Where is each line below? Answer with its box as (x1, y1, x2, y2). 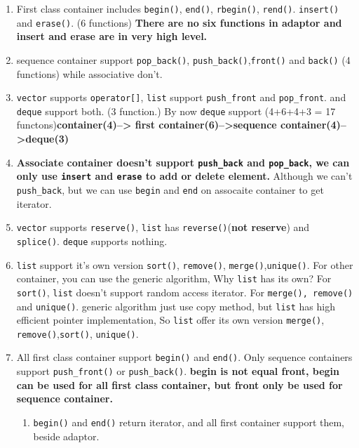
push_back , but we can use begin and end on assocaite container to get (16, 182, 324, 197)
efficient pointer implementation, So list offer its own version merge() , (16, 312, 325, 327)
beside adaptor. (33, 428, 100, 443)
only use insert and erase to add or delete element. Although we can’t (16, 169, 353, 183)
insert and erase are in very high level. (16, 29, 208, 44)
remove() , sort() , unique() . (16, 326, 139, 341)
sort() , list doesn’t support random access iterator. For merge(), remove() (16, 284, 353, 299)
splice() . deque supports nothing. (16, 233, 168, 248)
